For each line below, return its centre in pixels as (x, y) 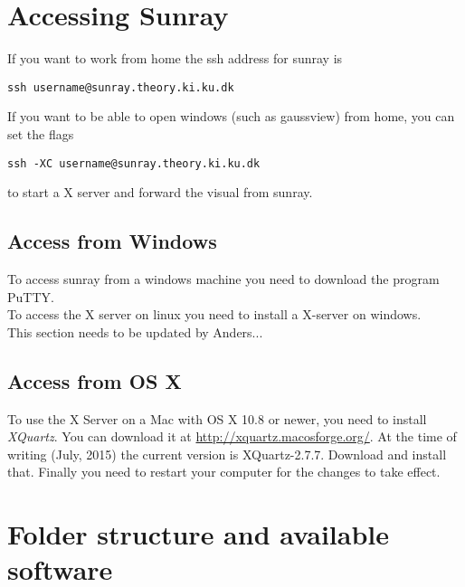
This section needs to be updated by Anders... (135, 331)
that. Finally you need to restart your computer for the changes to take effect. (224, 472)
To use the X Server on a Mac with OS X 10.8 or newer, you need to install (217, 418)
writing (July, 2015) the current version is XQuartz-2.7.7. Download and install (227, 454)
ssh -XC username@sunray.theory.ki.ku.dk (134, 163)
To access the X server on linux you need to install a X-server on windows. (214, 314)
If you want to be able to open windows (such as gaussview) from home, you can (231, 116)
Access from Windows (112, 241)
